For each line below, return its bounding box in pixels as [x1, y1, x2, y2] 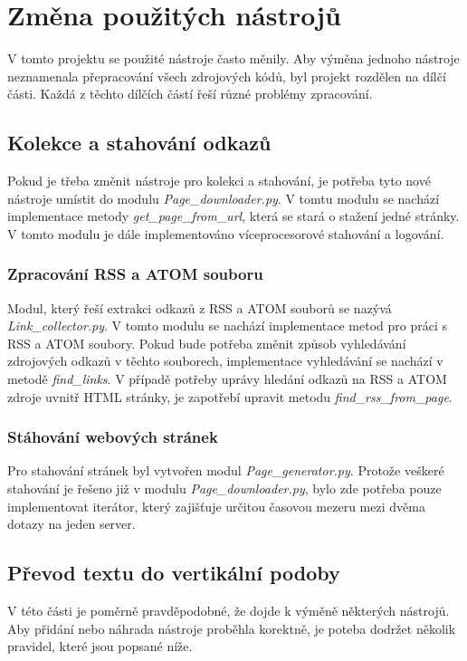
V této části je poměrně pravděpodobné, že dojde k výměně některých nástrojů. [7, 601, 450, 620]
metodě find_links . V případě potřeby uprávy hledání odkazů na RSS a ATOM [7, 369, 447, 388]
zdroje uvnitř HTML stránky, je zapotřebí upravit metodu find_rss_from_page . [7, 387, 453, 406]
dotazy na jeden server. [7, 514, 136, 533]
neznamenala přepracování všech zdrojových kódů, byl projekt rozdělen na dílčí [7, 66, 446, 85]
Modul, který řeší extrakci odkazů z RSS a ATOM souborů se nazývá [7, 298, 392, 317]
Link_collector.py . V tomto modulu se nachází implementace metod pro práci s [7, 316, 448, 335]
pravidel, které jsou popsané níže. [7, 637, 193, 656]
